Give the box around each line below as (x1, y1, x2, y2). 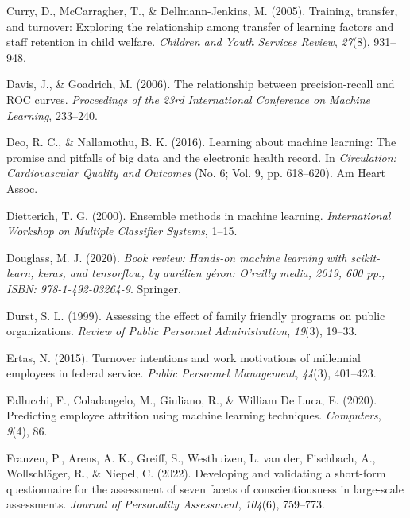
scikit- (350, 249, 381, 265)
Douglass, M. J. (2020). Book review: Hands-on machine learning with (6, 249, 347, 265)
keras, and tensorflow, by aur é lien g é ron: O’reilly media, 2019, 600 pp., (37, 265, 385, 281)
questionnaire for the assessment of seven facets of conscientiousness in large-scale (6, 480, 404, 497)
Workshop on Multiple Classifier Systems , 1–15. (6, 222, 238, 239)
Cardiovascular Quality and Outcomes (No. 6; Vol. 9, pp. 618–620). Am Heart (6, 164, 385, 181)
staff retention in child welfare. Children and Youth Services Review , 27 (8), (6, 33, 370, 50)
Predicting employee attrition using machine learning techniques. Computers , (6, 407, 381, 423)
